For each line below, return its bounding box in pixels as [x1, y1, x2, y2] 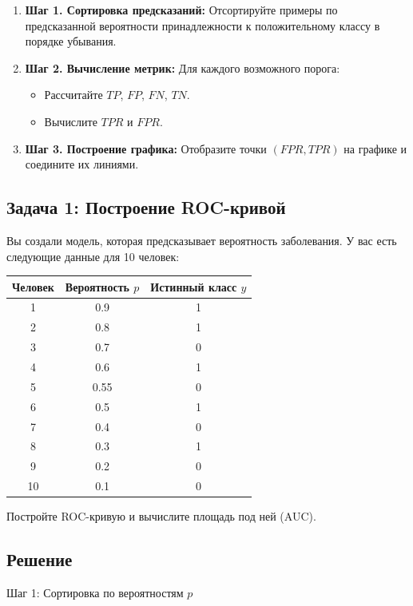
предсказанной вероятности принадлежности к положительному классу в [25, 17, 380, 34]
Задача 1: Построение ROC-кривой [6, 195, 286, 220]
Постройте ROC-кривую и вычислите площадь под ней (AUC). [6, 508, 316, 525]
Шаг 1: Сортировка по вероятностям [6, 584, 184, 600]
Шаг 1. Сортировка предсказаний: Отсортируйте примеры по [25, 2, 338, 18]
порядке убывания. [25, 33, 117, 50]
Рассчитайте [44, 86, 103, 103]
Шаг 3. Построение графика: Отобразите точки [25, 140, 267, 156]
